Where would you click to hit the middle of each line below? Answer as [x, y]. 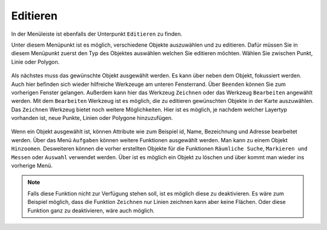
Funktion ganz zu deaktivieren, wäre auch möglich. [91, 210]
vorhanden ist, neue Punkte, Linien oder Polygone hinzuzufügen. [92, 118]
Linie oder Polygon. [35, 62]
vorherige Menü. [32, 166]
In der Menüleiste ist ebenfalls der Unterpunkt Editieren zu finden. [97, 34]
